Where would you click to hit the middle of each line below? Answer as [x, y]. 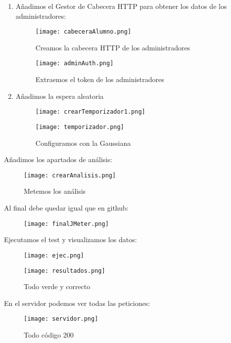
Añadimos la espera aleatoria [60, 96]
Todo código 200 [49, 335]
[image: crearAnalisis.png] [70, 175]
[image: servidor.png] [61, 319]
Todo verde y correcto [57, 286]
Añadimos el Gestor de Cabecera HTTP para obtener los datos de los [121, 6]
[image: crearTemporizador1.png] [90, 112]
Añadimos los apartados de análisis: [58, 159]
